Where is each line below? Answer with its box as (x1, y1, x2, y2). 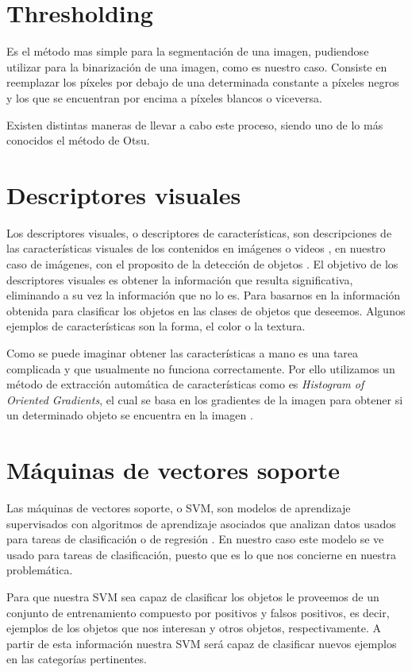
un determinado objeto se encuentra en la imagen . (6, 407, 253, 423)
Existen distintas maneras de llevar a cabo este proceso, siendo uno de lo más (6, 116, 383, 133)
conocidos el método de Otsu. (6, 132, 150, 149)
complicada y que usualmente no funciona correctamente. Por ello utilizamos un (6, 360, 395, 377)
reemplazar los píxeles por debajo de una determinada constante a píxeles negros (6, 74, 399, 91)
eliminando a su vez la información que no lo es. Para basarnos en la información (6, 287, 401, 303)
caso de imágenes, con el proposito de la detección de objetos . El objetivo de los (6, 256, 399, 272)
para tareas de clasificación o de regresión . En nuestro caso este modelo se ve (6, 531, 384, 547)
